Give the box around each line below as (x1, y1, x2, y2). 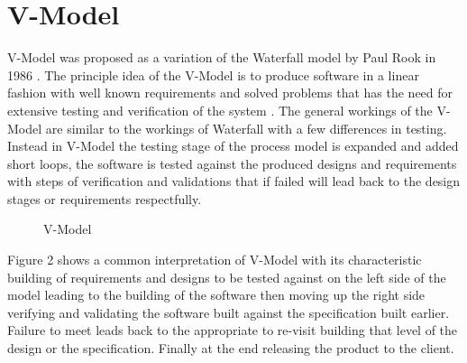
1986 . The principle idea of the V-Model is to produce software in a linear (7, 65, 419, 84)
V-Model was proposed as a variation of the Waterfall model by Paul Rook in (7, 48, 436, 67)
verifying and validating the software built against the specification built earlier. (7, 302, 450, 321)
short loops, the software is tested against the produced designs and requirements (7, 154, 457, 172)
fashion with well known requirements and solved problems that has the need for (7, 83, 453, 102)
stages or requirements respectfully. (7, 189, 202, 208)
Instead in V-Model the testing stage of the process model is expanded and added (7, 136, 459, 155)
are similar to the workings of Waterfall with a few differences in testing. (45, 118, 447, 137)
